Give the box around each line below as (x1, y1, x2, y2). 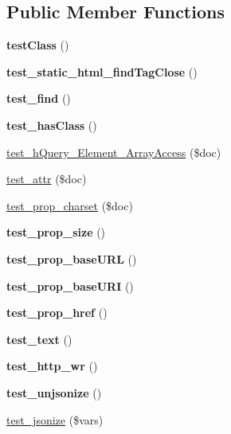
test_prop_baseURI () (6, 277, 134, 294)
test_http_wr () (6, 358, 98, 374)
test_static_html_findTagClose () (6, 63, 198, 80)
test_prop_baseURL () (6, 250, 137, 267)
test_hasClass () (6, 116, 97, 133)
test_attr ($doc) (6, 170, 87, 187)
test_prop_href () (6, 304, 108, 321)
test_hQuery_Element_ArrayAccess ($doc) (6, 143, 221, 160)
